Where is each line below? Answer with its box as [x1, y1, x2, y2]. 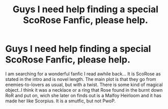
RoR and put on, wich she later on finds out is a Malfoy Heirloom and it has [5, 92, 162, 98]
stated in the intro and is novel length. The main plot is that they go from [5, 76, 156, 82]
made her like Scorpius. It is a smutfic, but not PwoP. [5, 98, 116, 104]
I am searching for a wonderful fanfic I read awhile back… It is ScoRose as [5, 70, 161, 77]
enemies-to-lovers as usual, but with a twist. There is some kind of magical [5, 81, 163, 88]
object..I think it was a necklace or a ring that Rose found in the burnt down [5, 87, 163, 93]
